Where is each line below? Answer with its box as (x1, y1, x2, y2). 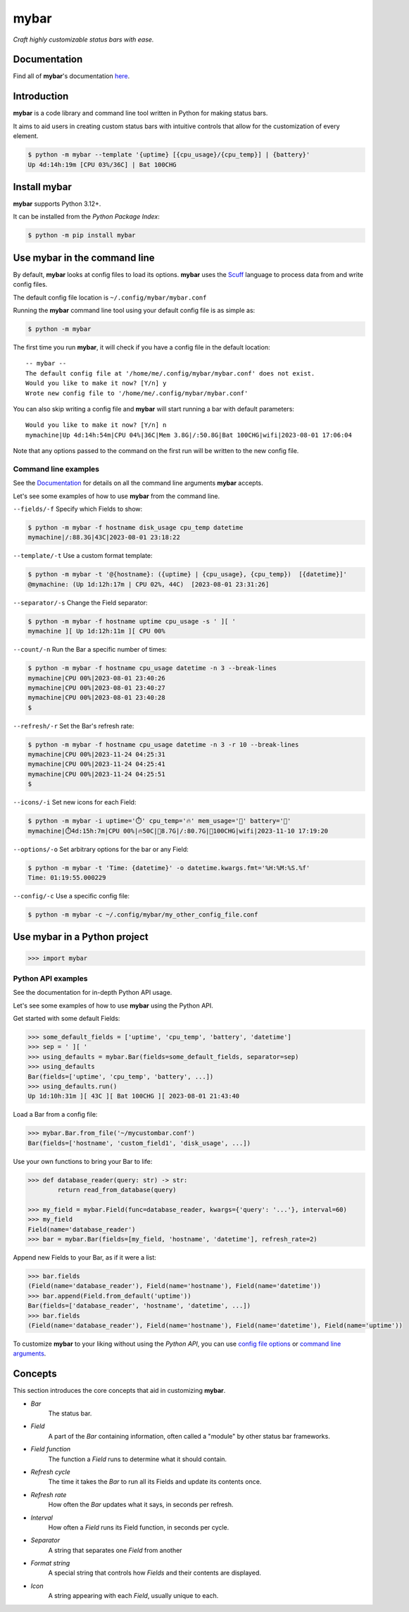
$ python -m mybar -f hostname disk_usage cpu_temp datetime (27, 523, 244, 532)
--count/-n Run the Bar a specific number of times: (13, 645, 167, 654)
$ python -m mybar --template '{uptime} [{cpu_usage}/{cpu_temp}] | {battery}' (27, 151, 310, 159)
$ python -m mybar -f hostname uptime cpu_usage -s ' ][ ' (27, 617, 236, 625)
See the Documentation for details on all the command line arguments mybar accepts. (13, 479, 263, 488)
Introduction (13, 90, 69, 102)
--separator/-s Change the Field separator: (13, 598, 148, 607)
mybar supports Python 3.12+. (13, 199, 101, 208)
